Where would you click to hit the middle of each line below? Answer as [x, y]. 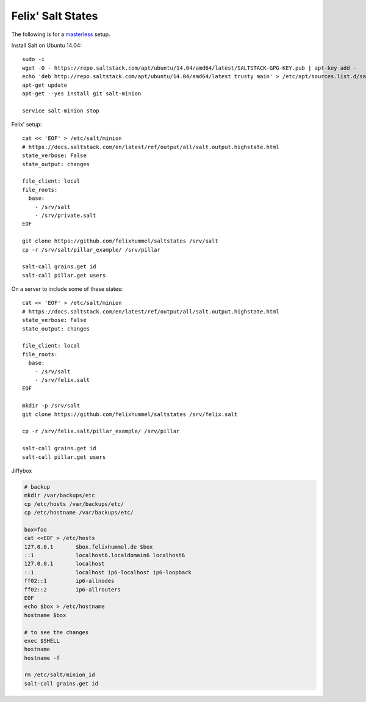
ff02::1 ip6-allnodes [69, 581]
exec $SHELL [42, 641]
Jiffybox [22, 470]
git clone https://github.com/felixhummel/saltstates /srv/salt [120, 241]
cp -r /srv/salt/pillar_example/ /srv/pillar [91, 250]
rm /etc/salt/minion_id [60, 675]
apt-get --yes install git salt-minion [82, 93]
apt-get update [45, 85]
